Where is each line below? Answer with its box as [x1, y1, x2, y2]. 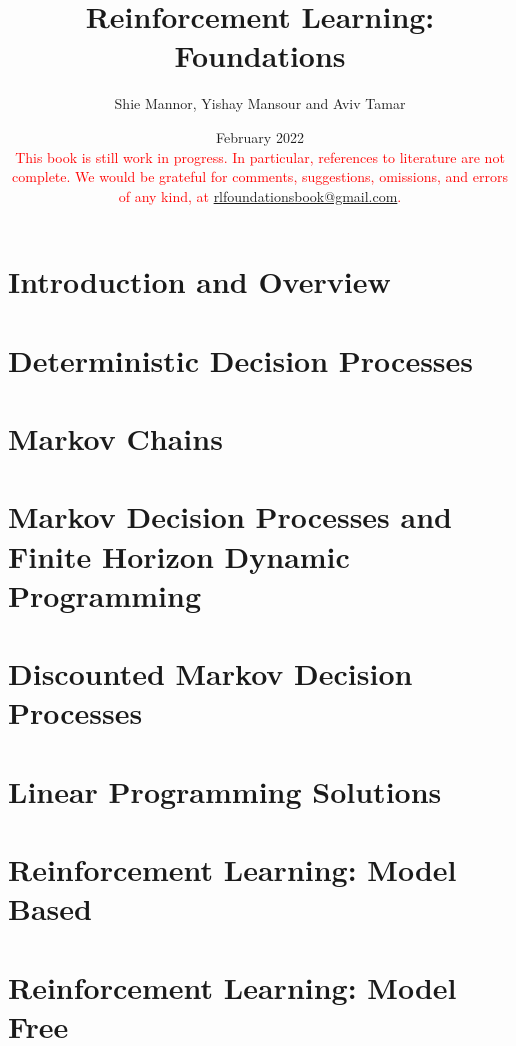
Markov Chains [8, 418, 223, 459]
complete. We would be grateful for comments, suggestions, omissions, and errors [12, 166, 508, 187]
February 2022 [216, 126, 304, 147]
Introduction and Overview [8, 261, 391, 302]
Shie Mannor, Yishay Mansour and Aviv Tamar [114, 93, 406, 114]
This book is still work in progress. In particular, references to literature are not [15, 146, 505, 167]
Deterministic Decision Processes [8, 339, 474, 380]
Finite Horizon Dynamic [8, 535, 350, 576]
